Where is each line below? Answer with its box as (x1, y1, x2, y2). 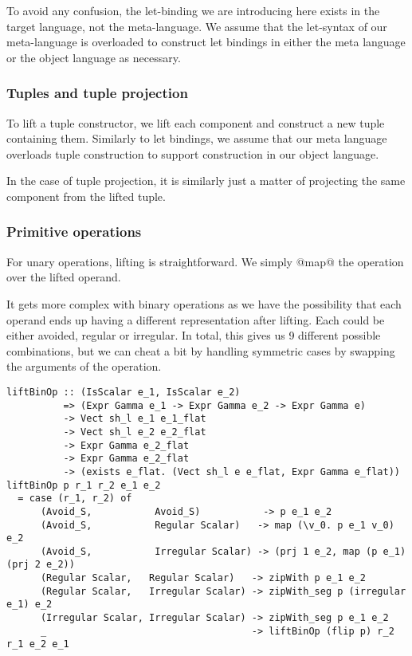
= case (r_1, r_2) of (18, 493, 132, 505)
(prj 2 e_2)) (6, 559, 75, 571)
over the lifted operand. (6, 269, 121, 285)
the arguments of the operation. (6, 358, 162, 375)
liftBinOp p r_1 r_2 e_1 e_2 (6, 479, 161, 491)
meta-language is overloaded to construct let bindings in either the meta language (6, 33, 406, 50)
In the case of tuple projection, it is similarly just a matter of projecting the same (6, 172, 406, 189)
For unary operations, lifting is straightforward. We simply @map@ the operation (6, 253, 404, 269)
